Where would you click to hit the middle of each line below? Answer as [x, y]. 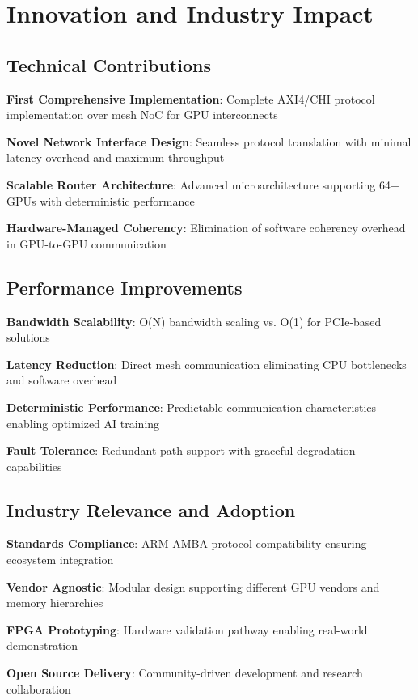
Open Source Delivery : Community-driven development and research [185, 673]
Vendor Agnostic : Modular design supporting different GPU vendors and [193, 586]
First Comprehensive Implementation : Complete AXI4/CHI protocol [191, 98]
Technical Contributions [109, 64]
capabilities [34, 466]
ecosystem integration [60, 560]
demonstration [42, 645]
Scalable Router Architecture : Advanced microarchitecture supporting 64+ [203, 184]
